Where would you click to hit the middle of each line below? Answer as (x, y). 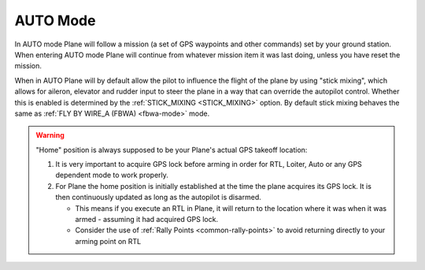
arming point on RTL (108, 241)
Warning (50, 135)
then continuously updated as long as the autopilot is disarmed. (158, 198)
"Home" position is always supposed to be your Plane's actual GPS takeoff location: (172, 150)
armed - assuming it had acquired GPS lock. (147, 220)
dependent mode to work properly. (112, 175)
